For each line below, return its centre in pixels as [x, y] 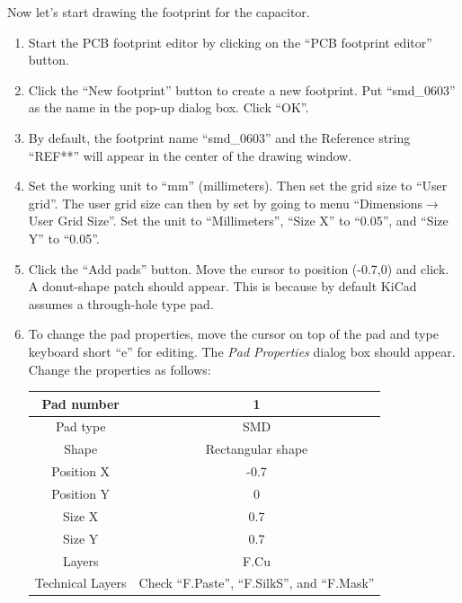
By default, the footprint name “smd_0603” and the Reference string [219, 137]
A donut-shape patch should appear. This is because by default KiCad [222, 286]
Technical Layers [80, 583]
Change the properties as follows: [120, 369]
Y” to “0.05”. [64, 238]
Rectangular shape [257, 449]
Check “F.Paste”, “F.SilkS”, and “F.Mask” [257, 583]
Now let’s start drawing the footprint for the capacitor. [159, 12]
